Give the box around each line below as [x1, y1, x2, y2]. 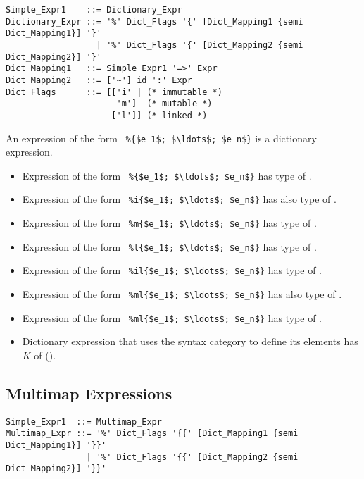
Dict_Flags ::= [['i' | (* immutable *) [6, 87, 222, 97]
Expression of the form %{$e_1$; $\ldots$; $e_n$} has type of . [22, 168, 312, 182]
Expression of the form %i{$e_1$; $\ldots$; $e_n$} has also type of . [22, 192, 337, 206]
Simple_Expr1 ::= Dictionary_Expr [6, 5, 182, 15]
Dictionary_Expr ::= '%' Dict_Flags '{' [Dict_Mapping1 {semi [6, 16, 303, 27]
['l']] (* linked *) [111, 110, 208, 120]
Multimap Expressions [6, 382, 172, 404]
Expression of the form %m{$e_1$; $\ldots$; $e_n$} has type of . [22, 216, 317, 230]
